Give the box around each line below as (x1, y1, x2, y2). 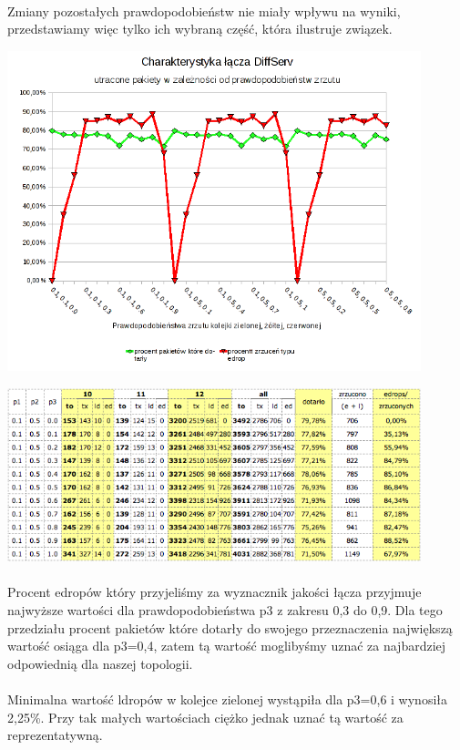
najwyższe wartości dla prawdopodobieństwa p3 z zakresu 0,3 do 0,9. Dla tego (7, 600, 443, 619)
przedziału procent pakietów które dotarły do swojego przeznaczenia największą (7, 618, 453, 637)
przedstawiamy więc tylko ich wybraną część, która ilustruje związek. (7, 19, 393, 38)
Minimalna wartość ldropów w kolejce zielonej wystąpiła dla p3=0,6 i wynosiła (7, 689, 447, 708)
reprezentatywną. (7, 725, 103, 745)
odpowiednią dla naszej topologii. (7, 653, 193, 673)
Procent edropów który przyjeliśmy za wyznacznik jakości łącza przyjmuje (7, 582, 422, 601)
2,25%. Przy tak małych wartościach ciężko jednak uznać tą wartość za (7, 707, 404, 726)
